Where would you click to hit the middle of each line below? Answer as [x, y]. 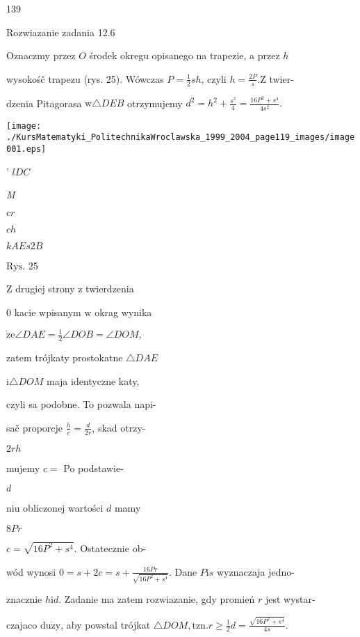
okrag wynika [123, 312]
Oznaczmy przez [41, 55]
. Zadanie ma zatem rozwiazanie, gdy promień [157, 599]
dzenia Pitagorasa [44, 103]
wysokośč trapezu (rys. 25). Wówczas [85, 78]
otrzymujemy [155, 103]
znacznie [24, 599]
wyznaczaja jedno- [255, 571]
